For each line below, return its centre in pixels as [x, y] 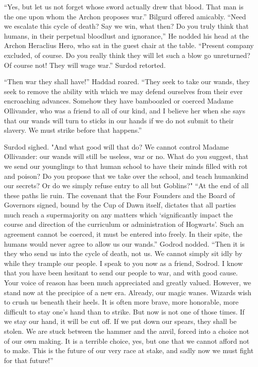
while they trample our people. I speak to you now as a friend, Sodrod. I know [123, 263]
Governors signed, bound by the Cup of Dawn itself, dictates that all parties [120, 205]
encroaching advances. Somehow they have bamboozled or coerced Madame [119, 101]
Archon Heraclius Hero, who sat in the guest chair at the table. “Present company [129, 45]
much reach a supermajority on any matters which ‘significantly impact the [119, 214]
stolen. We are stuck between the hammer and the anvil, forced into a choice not [127, 331]
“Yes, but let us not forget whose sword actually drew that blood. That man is [124, 6]
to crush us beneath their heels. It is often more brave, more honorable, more [121, 302]
